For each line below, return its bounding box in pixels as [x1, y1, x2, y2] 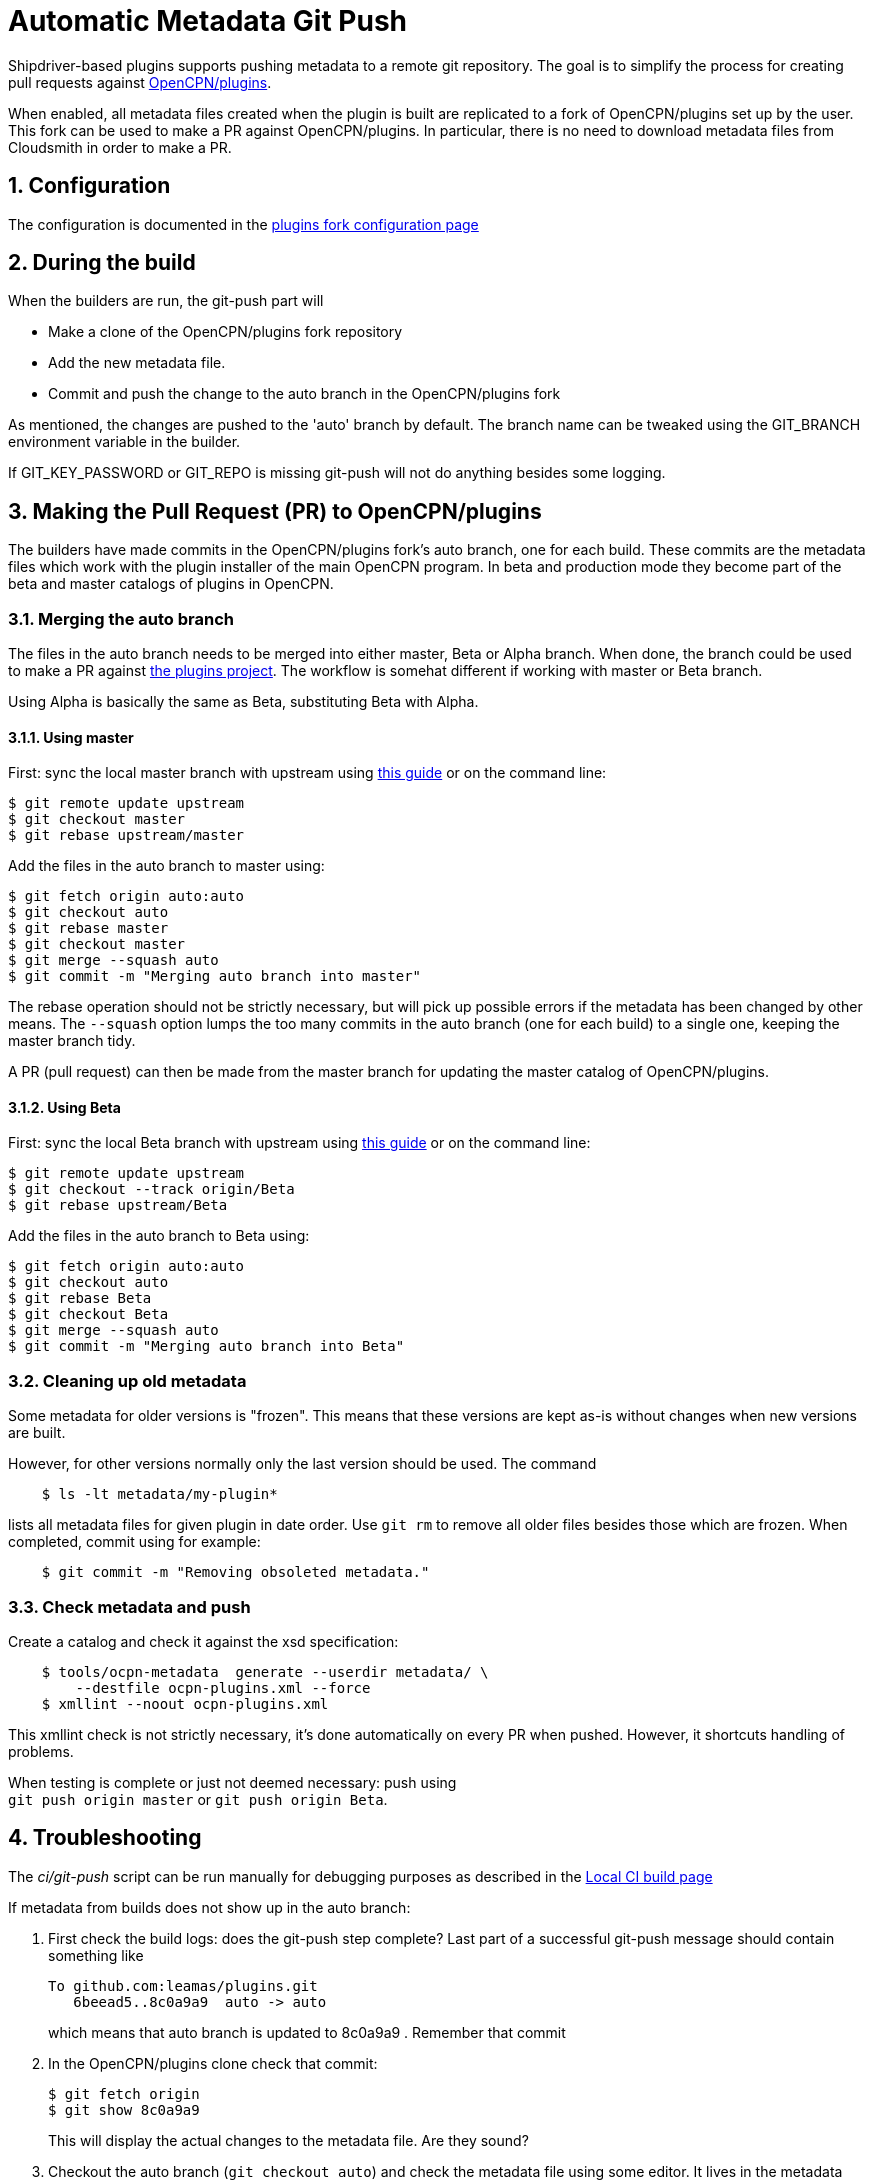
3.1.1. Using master [8, 728, 134, 746]
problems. [8, 1742, 74, 1760]
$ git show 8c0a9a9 [48, 2101, 200, 2118]
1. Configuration [8, 173, 171, 199]
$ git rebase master [8, 920, 169, 937]
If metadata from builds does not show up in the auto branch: [8, 1898, 411, 1916]
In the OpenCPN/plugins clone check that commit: [48, 2054, 378, 2072]
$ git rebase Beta [8, 1290, 152, 1307]
